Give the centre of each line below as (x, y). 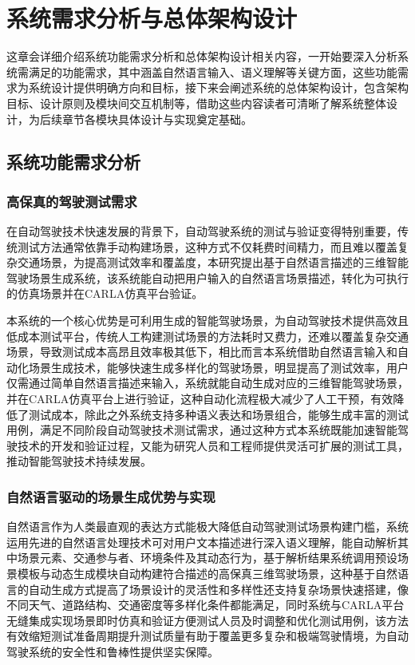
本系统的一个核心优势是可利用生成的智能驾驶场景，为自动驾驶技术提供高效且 (207, 321)
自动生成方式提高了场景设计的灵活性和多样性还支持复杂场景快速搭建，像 (218, 589)
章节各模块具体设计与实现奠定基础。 (157, 119)
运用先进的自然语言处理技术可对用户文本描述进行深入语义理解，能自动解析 (202, 542)
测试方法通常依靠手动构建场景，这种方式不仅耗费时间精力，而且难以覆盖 (207, 246)
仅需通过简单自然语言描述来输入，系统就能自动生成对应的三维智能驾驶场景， (207, 383)
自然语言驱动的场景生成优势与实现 (111, 496)
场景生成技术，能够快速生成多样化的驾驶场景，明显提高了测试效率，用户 (218, 367)
